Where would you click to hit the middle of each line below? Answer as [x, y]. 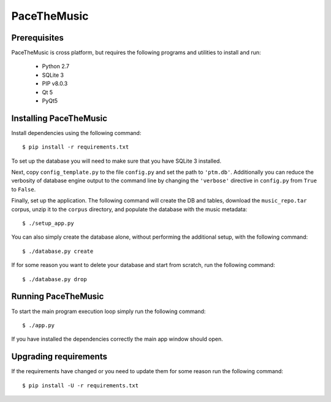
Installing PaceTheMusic [59, 118]
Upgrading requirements [59, 357]
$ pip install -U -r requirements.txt [81, 385]
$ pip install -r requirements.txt [76, 147]
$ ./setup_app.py [48, 223]
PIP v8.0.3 [55, 83]
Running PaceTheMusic [58, 297]
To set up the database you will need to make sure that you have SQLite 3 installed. [116, 161]
